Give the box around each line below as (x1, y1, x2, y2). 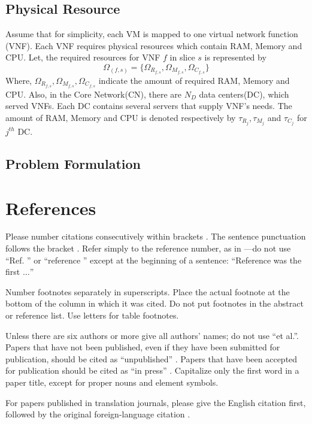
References (5, 195, 96, 220)
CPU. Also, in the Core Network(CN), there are (5, 87, 182, 100)
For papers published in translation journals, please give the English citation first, (5, 396, 306, 408)
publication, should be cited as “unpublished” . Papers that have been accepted (5, 352, 298, 365)
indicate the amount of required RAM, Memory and (98, 74, 290, 86)
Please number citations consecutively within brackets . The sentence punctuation (5, 230, 306, 243)
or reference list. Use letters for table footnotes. (5, 309, 179, 322)
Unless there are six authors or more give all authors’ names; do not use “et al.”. (5, 329, 299, 341)
